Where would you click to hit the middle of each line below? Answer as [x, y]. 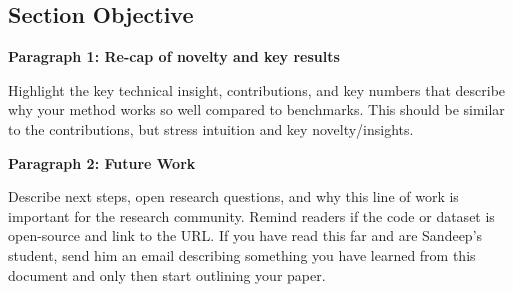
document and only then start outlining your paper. [167, 274]
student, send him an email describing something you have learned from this [242, 254]
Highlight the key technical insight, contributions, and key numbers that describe [257, 89]
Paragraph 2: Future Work [102, 162]
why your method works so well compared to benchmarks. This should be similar [256, 109]
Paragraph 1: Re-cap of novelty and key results [174, 56]
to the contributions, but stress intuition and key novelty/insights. [211, 128]
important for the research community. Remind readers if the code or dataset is [251, 215]
